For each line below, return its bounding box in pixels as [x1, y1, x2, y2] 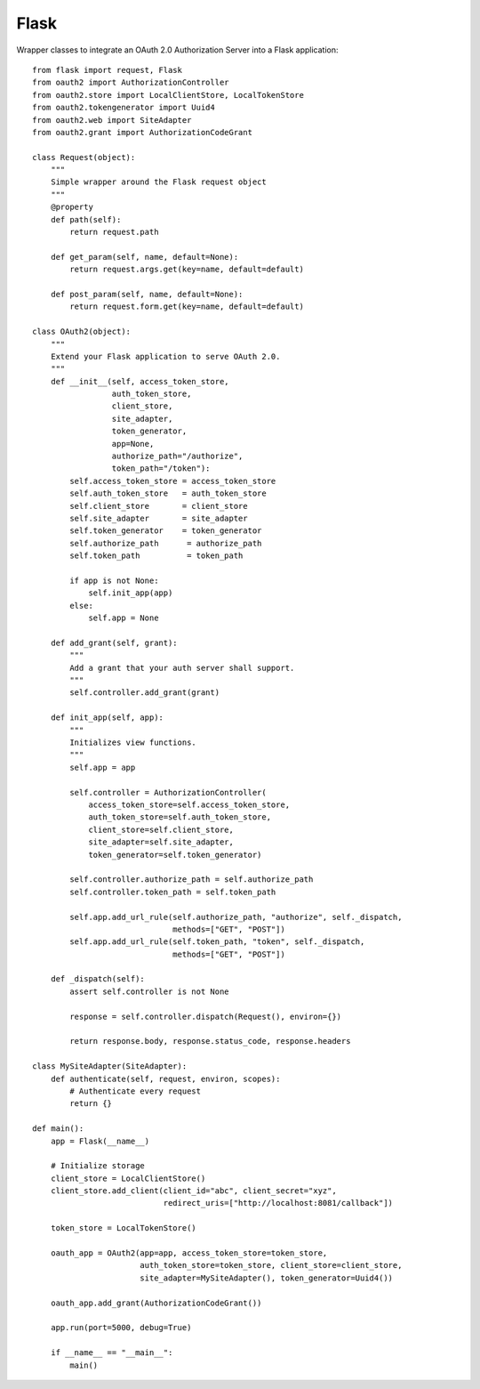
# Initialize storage [50, 1161, 146, 1171]
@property [50, 202, 93, 213]
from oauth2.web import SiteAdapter [32, 115, 192, 125]
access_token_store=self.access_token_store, [88, 799, 291, 810]
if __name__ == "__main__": [50, 1348, 173, 1358]
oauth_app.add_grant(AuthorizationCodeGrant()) [50, 1297, 262, 1308]
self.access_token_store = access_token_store [69, 476, 276, 486]
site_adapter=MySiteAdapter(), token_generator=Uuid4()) [139, 1272, 394, 1283]
